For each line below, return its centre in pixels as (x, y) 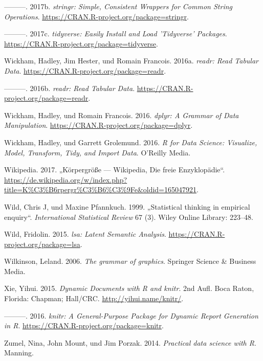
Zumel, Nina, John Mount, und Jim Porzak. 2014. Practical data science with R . (130, 342)
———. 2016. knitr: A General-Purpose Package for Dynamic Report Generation (131, 315)
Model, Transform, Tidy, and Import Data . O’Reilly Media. (97, 152)
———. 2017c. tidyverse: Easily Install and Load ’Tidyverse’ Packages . (116, 33)
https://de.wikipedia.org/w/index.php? (66, 179)
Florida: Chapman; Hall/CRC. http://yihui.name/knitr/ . (94, 298)
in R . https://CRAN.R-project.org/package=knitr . (84, 325)
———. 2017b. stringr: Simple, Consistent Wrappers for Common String (118, 6)
